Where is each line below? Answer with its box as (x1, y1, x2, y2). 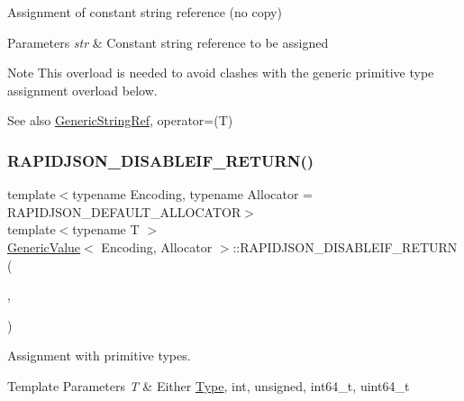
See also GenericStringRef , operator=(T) (7, 111, 233, 130)
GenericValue (7, 237, 81, 256)
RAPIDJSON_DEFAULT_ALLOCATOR (7, 202, 241, 221)
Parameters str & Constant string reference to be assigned (7, 32, 329, 51)
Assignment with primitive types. (7, 346, 191, 365)
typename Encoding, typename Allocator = (72, 185, 313, 204)
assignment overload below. (7, 80, 158, 99)
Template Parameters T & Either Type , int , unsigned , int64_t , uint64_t (7, 376, 410, 395)
